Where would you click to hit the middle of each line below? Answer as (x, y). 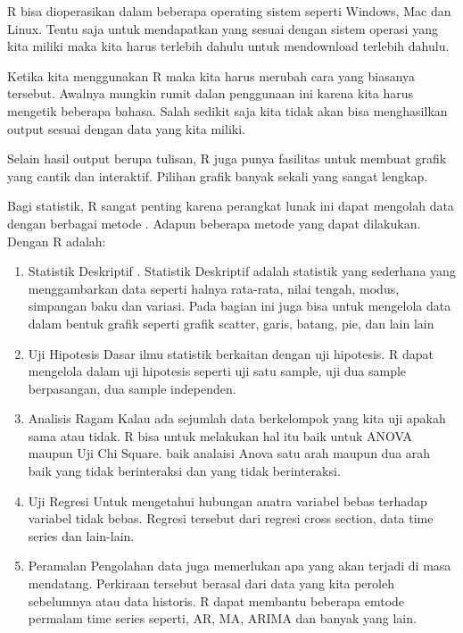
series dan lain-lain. (81, 535)
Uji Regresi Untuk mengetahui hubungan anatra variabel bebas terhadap (227, 500)
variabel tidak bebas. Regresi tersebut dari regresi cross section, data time (231, 518)
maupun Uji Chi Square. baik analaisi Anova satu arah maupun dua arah (229, 453)
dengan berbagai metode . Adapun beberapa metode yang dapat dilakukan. (214, 223)
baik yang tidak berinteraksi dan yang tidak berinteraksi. (184, 471)
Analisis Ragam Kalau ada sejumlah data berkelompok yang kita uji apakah (237, 418)
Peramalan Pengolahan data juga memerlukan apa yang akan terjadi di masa (240, 566)
